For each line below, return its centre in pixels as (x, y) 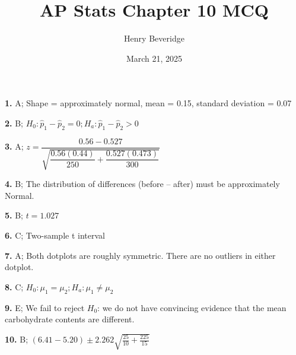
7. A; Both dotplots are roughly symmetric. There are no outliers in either (140, 255)
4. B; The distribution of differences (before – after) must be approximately (142, 184)
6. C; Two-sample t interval (55, 235)
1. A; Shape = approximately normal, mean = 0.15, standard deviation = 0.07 (148, 103)
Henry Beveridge (154, 38)
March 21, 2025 (154, 58)
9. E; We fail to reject (45, 307)
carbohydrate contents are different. (70, 319)
